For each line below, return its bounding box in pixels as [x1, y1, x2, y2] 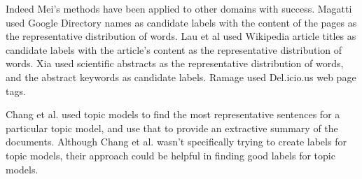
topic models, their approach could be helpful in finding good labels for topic [6, 148, 335, 162]
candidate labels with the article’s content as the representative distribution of [6, 42, 342, 57]
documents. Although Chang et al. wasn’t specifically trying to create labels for [6, 134, 347, 149]
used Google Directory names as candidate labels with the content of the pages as [6, 15, 357, 29]
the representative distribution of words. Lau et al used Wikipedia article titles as [6, 29, 356, 43]
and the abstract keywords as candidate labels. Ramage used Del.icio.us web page [6, 69, 356, 84]
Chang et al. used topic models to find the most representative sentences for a [6, 107, 340, 122]
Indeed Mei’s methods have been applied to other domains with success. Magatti [6, 1, 352, 15]
